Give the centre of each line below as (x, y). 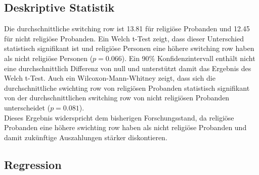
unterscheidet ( (27, 107)
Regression (33, 164)
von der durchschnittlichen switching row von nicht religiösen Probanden (117, 98)
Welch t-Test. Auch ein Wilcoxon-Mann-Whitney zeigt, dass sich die (110, 78)
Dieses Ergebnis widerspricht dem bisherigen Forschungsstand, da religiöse (119, 117)
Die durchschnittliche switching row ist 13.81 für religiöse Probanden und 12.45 (127, 28)
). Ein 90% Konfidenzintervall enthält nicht (188, 58)
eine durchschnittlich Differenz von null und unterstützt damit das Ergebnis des (128, 68)
